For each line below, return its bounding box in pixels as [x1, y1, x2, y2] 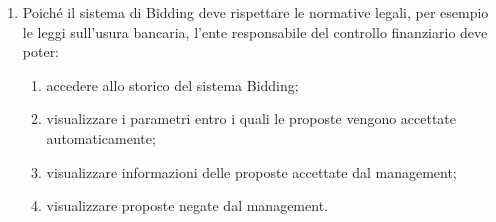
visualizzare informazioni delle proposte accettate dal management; [46, 161, 457, 182]
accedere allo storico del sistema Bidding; [46, 74, 299, 95]
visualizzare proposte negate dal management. [46, 195, 328, 216]
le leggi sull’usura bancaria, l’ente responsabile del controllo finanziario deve [22, 21, 488, 42]
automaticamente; [46, 127, 156, 148]
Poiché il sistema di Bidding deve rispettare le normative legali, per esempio [22, 2, 489, 22]
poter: [22, 41, 60, 62]
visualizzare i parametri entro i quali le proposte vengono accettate [46, 108, 457, 129]
